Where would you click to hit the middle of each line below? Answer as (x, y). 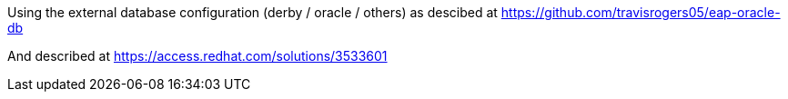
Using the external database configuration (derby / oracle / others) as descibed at (253, 12)
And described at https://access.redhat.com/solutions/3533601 (197, 56)
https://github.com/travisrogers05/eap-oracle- (641, 12)
